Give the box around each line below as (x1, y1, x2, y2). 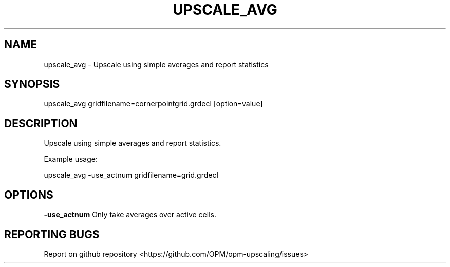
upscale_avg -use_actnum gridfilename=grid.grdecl (44, 170, 218, 180)
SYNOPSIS (4, 78, 60, 91)
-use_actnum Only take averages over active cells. (44, 210, 216, 219)
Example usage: (44, 155, 98, 164)
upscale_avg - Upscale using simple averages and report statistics (44, 60, 269, 69)
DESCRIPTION (4, 117, 78, 130)
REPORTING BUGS (4, 227, 100, 241)
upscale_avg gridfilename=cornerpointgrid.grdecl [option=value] (44, 99, 263, 108)
